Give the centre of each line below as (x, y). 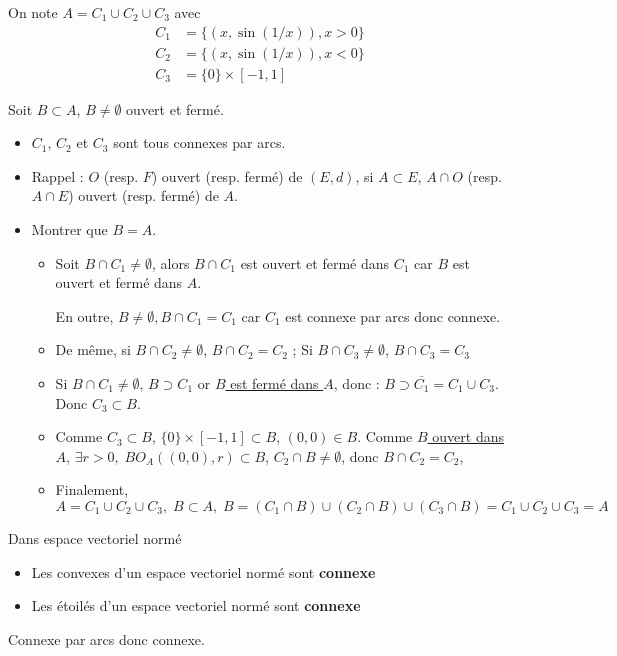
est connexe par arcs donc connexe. (393, 315)
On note (33, 12)
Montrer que (69, 229)
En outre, (84, 315)
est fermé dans (274, 383)
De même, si (93, 349)
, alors (170, 262)
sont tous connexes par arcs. (199, 142)
